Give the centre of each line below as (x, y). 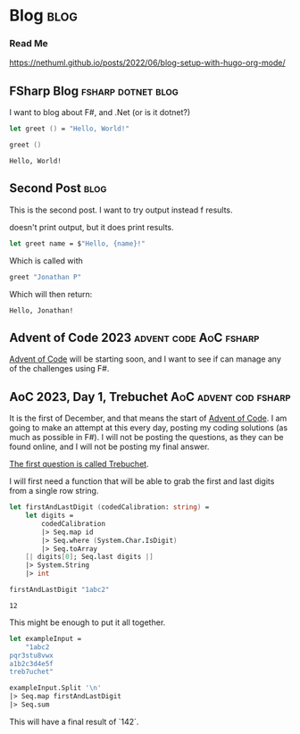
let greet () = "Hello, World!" (69, 129)
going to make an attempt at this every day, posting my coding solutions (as (149, 428)
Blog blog (44, 16)
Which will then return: (51, 294)
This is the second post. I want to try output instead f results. (121, 210)
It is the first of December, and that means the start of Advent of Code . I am (148, 418)
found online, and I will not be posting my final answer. (109, 446)
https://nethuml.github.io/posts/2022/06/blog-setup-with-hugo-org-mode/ (147, 63)
